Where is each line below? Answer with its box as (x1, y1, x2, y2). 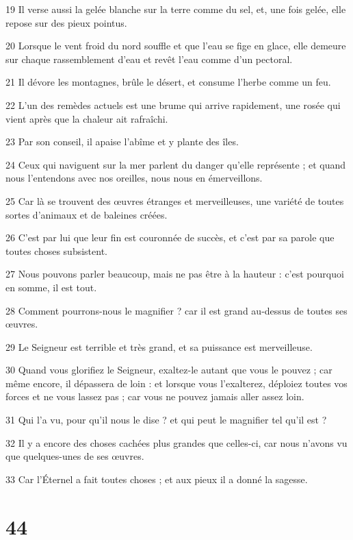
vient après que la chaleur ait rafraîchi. (5, 111, 168, 125)
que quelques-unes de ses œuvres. (5, 449, 144, 463)
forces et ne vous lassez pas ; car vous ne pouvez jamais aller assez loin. (5, 389, 304, 404)
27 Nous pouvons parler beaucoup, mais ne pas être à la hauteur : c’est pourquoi (5, 267, 344, 281)
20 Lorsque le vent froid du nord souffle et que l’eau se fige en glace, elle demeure (5, 38, 346, 53)
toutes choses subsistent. (5, 243, 107, 258)
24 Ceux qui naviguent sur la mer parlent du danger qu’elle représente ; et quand (5, 157, 346, 171)
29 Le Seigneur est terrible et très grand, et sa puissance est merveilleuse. (5, 339, 313, 354)
